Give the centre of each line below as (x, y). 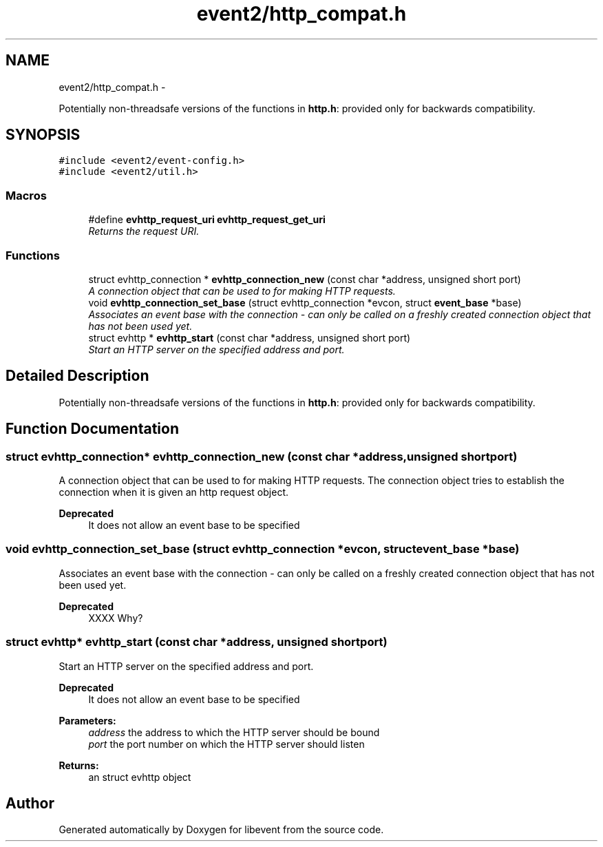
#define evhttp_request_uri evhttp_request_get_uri (207, 220)
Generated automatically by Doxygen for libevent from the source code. (221, 830)
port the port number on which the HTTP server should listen (226, 744)
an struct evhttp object (140, 777)
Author (30, 803)
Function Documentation (92, 429)
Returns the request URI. (144, 231)
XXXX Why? (116, 618)
